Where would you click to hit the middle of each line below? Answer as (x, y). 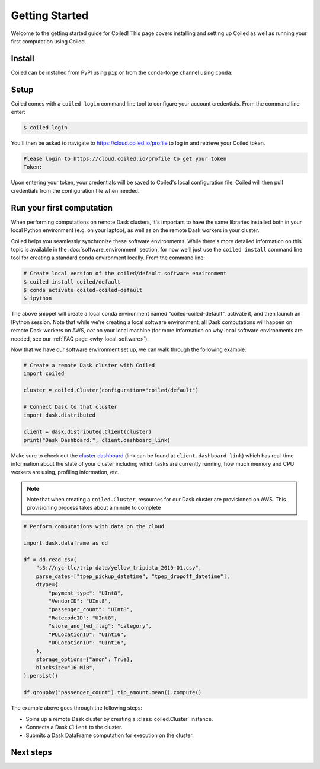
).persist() (41, 676)
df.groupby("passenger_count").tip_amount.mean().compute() (113, 692)
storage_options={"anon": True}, (84, 659)
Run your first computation (62, 208)
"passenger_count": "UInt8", (91, 609)
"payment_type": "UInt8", (86, 593)
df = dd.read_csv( (50, 560)
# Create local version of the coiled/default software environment (125, 274)
